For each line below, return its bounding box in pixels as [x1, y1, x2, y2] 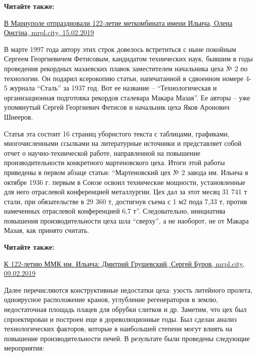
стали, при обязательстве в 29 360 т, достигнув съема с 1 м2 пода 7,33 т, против [4, 196, 247, 206]
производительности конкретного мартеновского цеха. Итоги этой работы [4, 157, 225, 168]
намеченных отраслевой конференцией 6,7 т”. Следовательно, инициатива [4, 206, 226, 216]
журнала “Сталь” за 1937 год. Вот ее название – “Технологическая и [9, 83, 217, 93]
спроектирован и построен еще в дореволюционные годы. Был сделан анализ [4, 313, 237, 324]
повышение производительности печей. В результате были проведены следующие [4, 333, 250, 343]
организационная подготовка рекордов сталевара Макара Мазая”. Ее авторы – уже [4, 92, 250, 102]
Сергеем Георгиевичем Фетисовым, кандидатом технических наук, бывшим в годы [4, 53, 253, 64]
